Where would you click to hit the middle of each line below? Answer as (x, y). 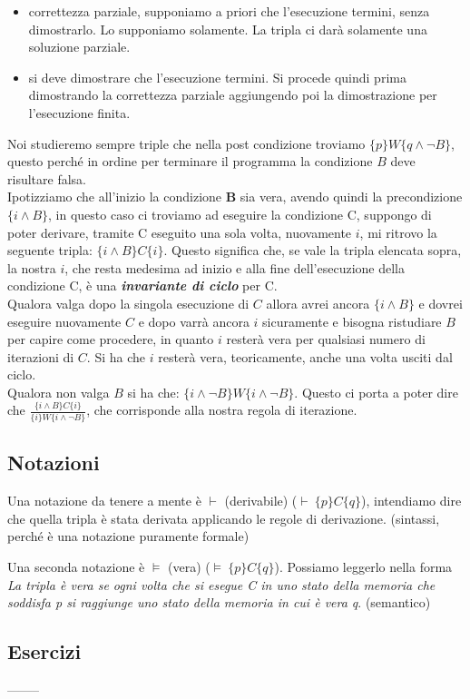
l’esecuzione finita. (79, 112)
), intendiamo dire (411, 501)
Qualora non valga (59, 392)
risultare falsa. (47, 178)
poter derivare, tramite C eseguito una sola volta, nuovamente (180, 232)
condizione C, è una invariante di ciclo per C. (142, 286)
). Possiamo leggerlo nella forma (363, 567)
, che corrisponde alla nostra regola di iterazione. (222, 410)
